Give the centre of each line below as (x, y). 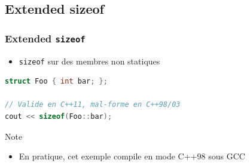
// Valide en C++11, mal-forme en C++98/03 (93, 105)
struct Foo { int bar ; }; (56, 82)
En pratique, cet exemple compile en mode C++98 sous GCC (132, 156)
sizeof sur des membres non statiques (89, 61)
